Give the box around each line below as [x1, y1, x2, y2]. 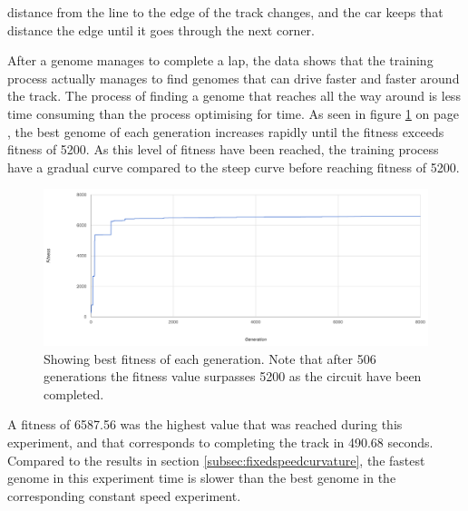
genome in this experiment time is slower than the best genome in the [7, 468, 396, 487]
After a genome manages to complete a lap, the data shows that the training [7, 51, 434, 70]
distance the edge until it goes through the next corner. [7, 20, 315, 39]
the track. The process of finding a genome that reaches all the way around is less [7, 86, 461, 105]
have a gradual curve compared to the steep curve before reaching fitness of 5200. [7, 157, 460, 176]
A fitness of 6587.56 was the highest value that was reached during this [7, 415, 403, 434]
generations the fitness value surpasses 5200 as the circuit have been [44, 367, 422, 386]
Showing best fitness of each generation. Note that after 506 [44, 349, 376, 368]
